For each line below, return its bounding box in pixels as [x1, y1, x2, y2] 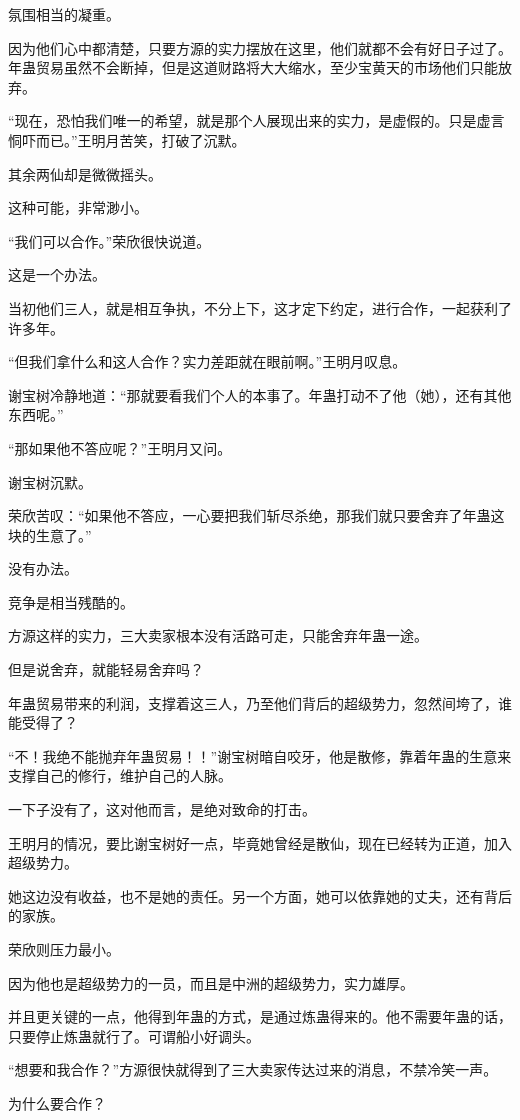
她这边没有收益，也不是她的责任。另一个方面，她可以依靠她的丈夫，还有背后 [8, 885, 512, 906]
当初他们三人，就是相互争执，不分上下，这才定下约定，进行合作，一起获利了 [8, 297, 512, 318]
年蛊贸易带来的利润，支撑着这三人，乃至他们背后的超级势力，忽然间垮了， [8, 692, 498, 713]
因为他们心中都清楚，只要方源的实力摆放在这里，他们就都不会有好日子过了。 [8, 37, 512, 58]
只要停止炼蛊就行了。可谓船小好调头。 [8, 1025, 260, 1046]
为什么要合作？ [8, 1092, 106, 1113]
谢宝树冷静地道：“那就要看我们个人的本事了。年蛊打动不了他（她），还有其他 [8, 384, 512, 405]
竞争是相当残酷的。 [8, 591, 134, 612]
